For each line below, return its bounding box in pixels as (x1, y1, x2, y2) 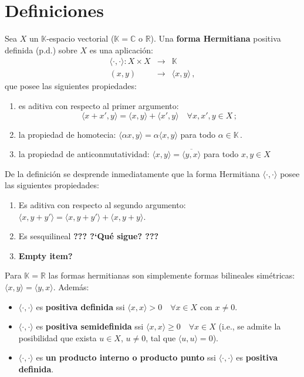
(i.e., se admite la (218, 320, 281, 332)
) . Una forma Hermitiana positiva (150, 32, 281, 45)
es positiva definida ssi (36, 300, 125, 313)
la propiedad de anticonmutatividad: (18, 148, 150, 160)
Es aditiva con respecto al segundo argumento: (18, 198, 186, 210)
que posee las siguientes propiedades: (5, 80, 137, 92)
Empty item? (18, 249, 73, 261)
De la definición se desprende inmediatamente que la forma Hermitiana (5, 167, 260, 179)
